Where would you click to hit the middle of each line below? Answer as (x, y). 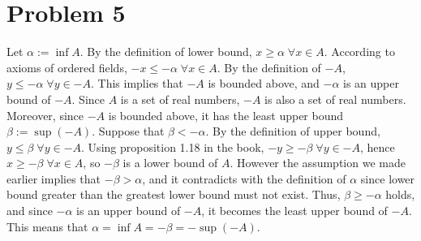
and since (30, 211)
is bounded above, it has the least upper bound (226, 115)
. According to (359, 52)
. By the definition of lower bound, (166, 52)
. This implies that (137, 83)
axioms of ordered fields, (67, 67)
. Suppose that (128, 131)
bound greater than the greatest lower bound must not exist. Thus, (174, 194)
